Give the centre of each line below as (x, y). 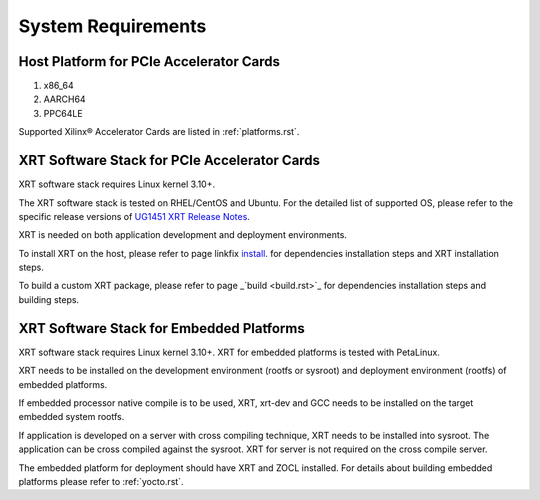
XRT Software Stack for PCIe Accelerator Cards (169, 160)
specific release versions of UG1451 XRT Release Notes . (134, 216)
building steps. (49, 299)
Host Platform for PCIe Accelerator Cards (149, 61)
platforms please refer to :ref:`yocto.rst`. (101, 481)
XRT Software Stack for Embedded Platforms (161, 328)
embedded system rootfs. (71, 417)
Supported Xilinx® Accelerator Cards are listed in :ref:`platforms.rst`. (159, 132)
